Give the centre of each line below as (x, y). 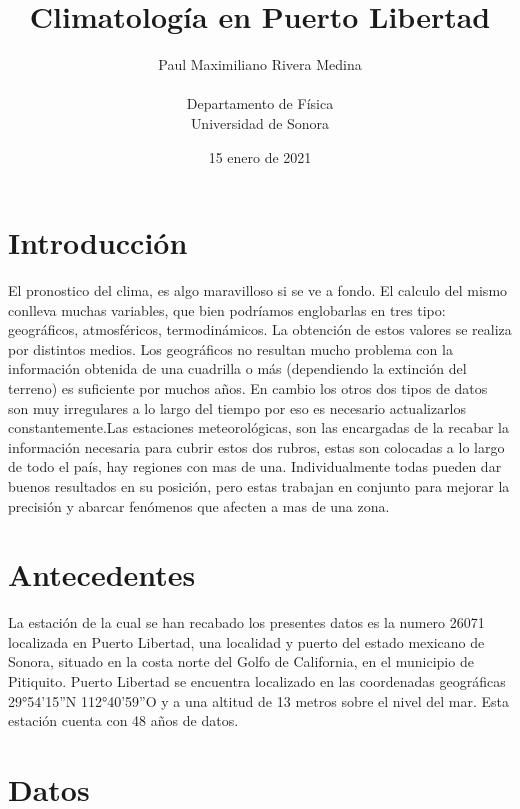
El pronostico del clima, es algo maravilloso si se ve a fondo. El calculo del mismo (258, 290)
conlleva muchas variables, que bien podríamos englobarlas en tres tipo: (227, 309)
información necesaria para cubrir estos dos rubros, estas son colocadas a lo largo (256, 446)
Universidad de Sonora (260, 122)
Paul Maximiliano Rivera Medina (260, 64)
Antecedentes (102, 574)
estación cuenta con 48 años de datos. (123, 720)
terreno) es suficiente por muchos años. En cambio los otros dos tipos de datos (248, 388)
